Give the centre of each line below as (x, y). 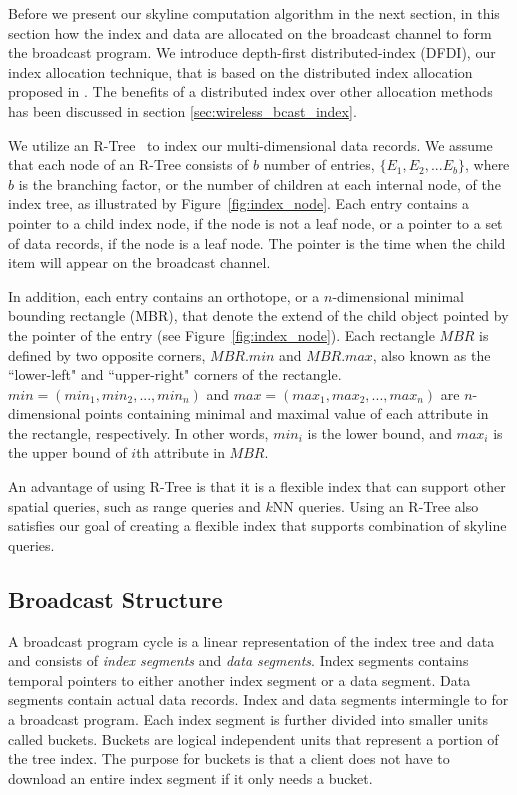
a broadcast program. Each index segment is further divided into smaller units (248, 719)
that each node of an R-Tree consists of (128, 164)
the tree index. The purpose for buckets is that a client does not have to (229, 758)
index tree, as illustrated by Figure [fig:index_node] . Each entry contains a (238, 203)
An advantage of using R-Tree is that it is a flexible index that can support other (257, 486)
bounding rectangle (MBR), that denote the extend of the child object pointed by (258, 315)
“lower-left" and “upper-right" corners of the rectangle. (175, 374)
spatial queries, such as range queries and (134, 505)
